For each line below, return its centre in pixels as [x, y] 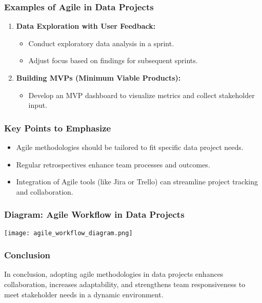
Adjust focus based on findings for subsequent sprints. [113, 60]
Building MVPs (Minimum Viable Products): [98, 78]
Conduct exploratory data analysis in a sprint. [101, 43]
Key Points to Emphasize [58, 128]
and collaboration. [45, 191]
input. [38, 105]
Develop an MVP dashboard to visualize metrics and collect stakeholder [142, 95]
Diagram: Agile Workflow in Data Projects [94, 214]
